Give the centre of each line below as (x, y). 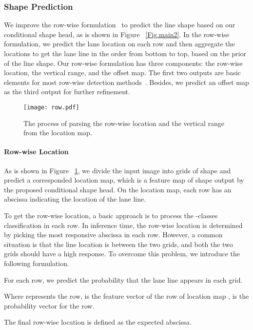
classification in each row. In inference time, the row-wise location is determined (123, 225)
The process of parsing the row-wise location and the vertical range (124, 123)
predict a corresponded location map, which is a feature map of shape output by (124, 180)
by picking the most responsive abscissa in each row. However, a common (113, 235)
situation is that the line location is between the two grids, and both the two (118, 244)
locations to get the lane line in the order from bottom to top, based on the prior (125, 53)
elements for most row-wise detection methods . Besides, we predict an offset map (126, 82)
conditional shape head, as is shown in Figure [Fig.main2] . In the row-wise (117, 34)
